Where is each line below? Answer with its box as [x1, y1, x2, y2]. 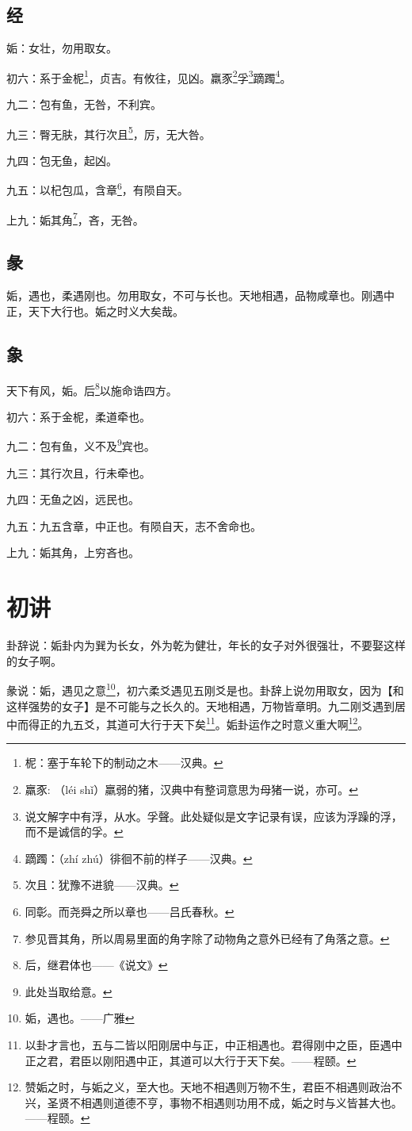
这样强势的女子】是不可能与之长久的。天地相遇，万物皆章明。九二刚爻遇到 [6, 697, 395, 714]
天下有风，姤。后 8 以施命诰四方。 [6, 379, 177, 398]
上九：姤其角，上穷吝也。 [6, 544, 139, 561]
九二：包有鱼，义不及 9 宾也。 [6, 435, 155, 454]
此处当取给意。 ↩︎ [25, 983, 113, 999]
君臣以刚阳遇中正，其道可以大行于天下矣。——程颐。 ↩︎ [69, 1052, 357, 1068]
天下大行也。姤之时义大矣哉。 [28, 302, 184, 319]
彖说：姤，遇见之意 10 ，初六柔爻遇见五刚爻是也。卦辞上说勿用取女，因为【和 [6, 680, 404, 699]
